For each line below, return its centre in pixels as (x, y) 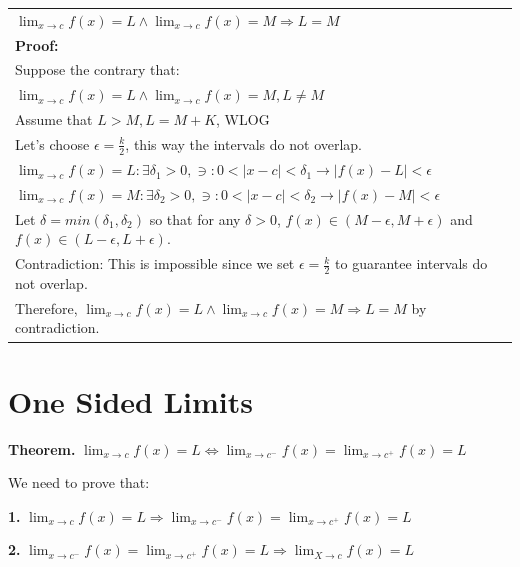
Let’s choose (52, 143)
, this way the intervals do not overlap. (244, 143)
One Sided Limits (130, 400)
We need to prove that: (79, 482)
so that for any (195, 218)
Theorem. (42, 448)
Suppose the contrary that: (97, 69)
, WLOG (243, 119)
